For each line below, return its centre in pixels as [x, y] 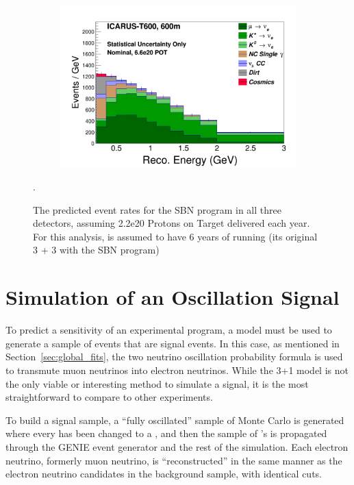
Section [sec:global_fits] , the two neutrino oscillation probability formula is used [174, 357]
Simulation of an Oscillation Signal [173, 297]
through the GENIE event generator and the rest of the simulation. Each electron [177, 446]
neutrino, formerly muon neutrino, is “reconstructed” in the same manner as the [174, 460]
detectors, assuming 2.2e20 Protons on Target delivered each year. [172, 223]
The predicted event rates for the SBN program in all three [157, 209]
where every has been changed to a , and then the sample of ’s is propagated [166, 433]
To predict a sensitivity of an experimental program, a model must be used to [169, 330]
